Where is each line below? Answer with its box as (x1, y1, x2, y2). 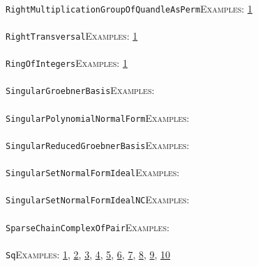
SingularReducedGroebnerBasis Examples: (6, 137, 190, 152)
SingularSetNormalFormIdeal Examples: (6, 165, 180, 180)
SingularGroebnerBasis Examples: (6, 83, 155, 97)
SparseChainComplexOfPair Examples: (6, 219, 169, 234)
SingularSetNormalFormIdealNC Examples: (6, 192, 190, 207)
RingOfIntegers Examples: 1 (6, 56, 128, 70)
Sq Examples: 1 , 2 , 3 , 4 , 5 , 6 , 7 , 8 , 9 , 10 (6, 247, 171, 261)
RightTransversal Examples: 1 (6, 28, 138, 42)
